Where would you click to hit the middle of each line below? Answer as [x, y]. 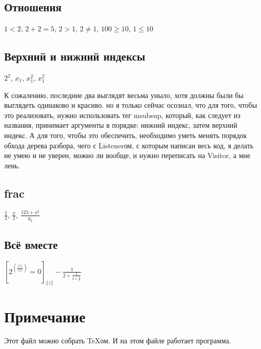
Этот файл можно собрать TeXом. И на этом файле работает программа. [118, 341]
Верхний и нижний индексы [75, 56]
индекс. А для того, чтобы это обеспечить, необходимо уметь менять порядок [126, 135]
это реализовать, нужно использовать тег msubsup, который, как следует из [122, 115]
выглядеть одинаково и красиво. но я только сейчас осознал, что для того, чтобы [131, 105]
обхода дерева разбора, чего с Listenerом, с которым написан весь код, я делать [129, 145]
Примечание [45, 316]
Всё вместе [31, 244]
